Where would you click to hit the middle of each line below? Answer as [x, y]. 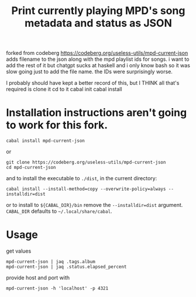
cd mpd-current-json [31, 168]
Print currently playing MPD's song [98, 11]
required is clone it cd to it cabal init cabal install [64, 89]
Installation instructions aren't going [97, 113]
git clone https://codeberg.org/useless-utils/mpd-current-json [86, 163]
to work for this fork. [57, 125]
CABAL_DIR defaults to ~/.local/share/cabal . [59, 211]
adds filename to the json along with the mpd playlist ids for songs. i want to [98, 59]
